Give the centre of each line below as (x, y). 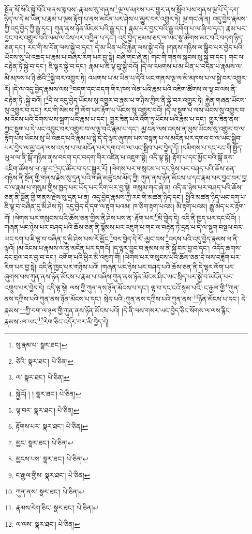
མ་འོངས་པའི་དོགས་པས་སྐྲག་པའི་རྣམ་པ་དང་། (56, 119)
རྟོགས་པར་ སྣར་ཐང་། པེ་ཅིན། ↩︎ (52, 426)
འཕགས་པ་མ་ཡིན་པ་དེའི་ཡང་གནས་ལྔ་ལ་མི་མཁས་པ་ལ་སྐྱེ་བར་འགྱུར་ (168, 77)
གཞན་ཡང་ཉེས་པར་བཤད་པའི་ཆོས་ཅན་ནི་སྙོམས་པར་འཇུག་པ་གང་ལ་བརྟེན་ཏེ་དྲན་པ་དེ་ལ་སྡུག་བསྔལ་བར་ (124, 227)
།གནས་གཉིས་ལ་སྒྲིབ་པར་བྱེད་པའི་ (205, 47)
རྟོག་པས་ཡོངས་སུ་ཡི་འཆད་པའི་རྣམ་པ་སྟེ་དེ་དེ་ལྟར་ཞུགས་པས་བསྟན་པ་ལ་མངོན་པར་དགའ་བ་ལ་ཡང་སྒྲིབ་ (123, 138)
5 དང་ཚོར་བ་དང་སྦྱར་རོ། (81, 167)
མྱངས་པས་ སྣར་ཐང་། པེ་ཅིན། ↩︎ (52, 459)
